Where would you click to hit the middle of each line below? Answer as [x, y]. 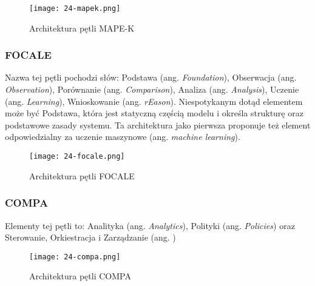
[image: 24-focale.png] [77, 157]
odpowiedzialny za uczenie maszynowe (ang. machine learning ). [123, 137]
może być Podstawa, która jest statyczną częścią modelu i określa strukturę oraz [154, 113]
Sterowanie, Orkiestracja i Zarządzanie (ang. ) [90, 237]
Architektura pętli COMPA [80, 276]
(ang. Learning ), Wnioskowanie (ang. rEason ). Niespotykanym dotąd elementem [154, 101]
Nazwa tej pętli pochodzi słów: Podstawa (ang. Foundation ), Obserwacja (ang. [151, 77]
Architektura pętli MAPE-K [82, 28]
